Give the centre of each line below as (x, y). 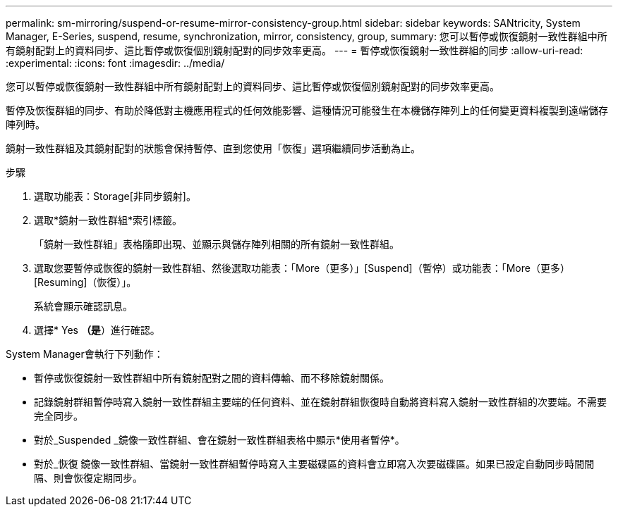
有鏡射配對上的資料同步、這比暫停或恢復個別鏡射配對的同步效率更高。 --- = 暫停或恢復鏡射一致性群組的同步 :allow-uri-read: (295, 50)
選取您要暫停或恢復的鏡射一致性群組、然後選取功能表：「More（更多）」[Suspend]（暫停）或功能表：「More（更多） (302, 268)
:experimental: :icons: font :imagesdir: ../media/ (115, 63)
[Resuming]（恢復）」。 (85, 282)
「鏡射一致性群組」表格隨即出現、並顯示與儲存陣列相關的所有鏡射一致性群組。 (217, 244)
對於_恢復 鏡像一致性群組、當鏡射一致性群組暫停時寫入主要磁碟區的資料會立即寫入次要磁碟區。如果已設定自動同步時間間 (314, 464)
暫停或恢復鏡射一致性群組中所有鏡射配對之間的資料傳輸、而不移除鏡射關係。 (212, 378)
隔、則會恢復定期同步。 (88, 478)
